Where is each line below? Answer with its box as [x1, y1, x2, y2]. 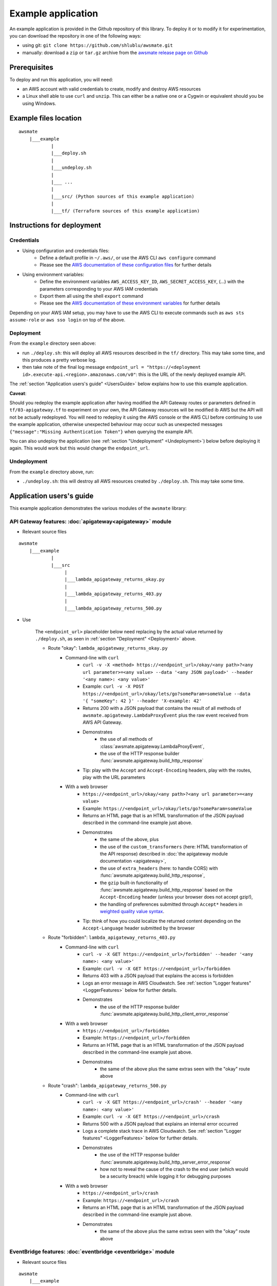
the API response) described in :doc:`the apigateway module [100, 850, 228, 856]
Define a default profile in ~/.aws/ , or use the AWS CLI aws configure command [39, 255, 216, 261]
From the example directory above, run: [9, 469, 94, 475]
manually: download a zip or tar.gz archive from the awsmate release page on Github [22, 49, 208, 56]
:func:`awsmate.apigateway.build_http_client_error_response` [100, 1011, 230, 1017]
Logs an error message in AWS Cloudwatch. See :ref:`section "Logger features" [83, 980, 251, 986]
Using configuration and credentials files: [22, 247, 110, 254]
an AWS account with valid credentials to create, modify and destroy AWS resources [22, 86, 201, 92]
